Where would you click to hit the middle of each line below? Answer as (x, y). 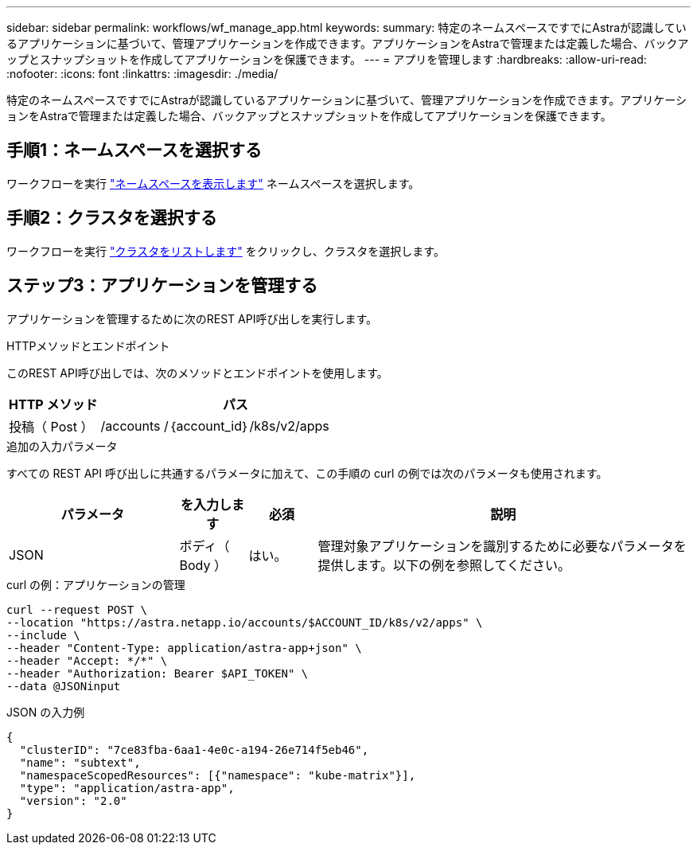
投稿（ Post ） (51, 426)
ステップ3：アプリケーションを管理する (162, 286)
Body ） (203, 565)
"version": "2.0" (73, 800)
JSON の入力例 (46, 712)
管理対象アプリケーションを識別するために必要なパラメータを (502, 546)
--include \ (43, 635)
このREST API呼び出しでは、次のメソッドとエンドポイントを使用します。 (197, 373)
